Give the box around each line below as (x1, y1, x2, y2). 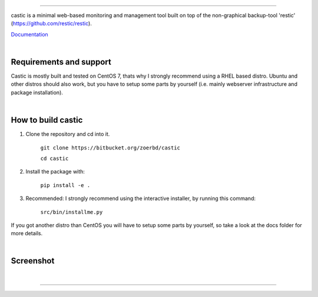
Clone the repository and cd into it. (25, 131, 110, 138)
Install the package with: (25, 168, 85, 175)
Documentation (11, 31, 48, 38)
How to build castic (11, 115, 83, 125)
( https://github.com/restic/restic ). (11, 20, 92, 27)
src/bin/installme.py (40, 209, 103, 215)
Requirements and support (11, 56, 111, 67)
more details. (11, 230, 43, 237)
